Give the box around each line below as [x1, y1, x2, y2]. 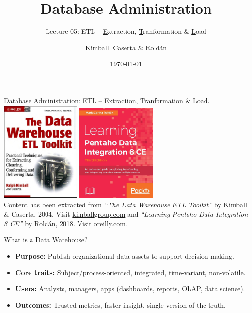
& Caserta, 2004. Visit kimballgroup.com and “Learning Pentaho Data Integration [4, 209, 248, 219]
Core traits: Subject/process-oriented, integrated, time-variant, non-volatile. [15, 267, 246, 277]
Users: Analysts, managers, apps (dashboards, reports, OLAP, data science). [15, 283, 245, 294]
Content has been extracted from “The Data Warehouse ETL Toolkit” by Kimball [4, 199, 247, 209]
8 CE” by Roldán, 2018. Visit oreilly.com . [4, 218, 127, 228]
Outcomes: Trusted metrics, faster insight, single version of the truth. [15, 299, 226, 310]
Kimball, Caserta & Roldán [85, 42, 167, 52]
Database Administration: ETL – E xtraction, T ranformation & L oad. [4, 95, 210, 105]
